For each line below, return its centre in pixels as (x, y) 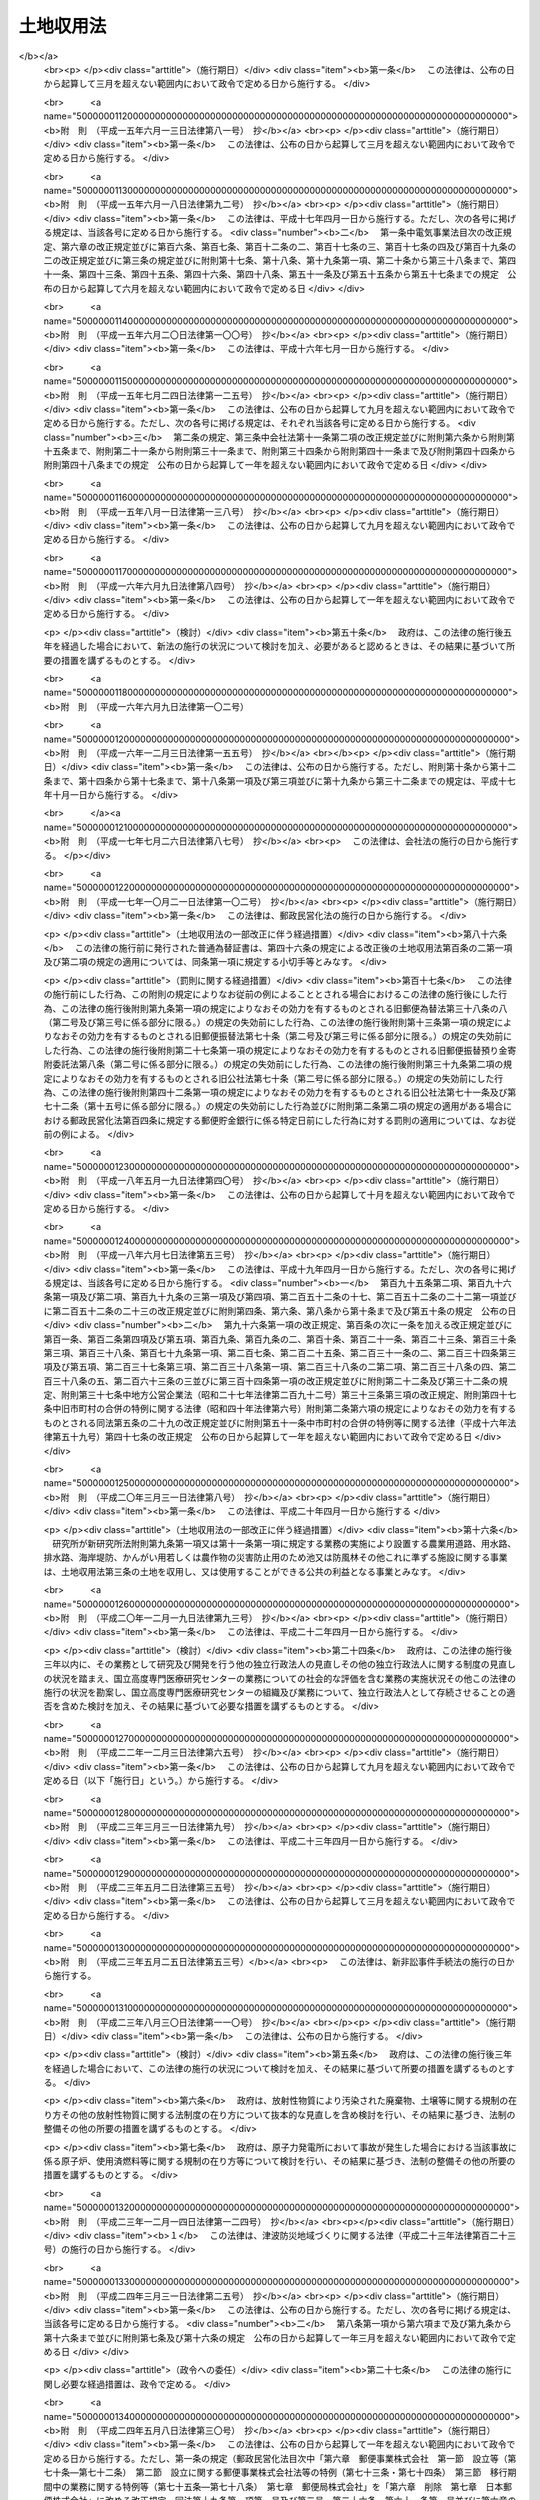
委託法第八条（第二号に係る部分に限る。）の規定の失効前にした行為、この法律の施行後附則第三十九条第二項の (277, 1064)
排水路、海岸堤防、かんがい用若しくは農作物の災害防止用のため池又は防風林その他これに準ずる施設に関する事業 (275, 1557)
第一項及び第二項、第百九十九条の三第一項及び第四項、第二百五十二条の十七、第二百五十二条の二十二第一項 (275, 1297)
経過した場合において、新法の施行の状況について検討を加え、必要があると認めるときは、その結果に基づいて (283, 646)
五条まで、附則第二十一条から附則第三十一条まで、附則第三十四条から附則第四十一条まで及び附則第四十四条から (283, 451)
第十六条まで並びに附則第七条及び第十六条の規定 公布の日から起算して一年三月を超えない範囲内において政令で (275, 2337)
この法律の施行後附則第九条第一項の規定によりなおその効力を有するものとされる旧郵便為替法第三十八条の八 (284, 1008)
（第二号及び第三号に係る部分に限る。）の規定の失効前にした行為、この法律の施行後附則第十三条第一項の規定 (269, 1022)
